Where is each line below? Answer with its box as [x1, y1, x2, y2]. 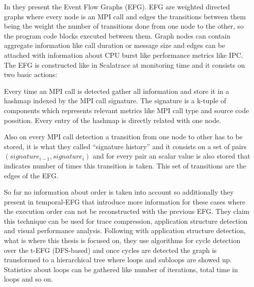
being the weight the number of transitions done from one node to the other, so [4, 21, 244, 31]
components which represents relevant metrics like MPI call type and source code [4, 105, 249, 115]
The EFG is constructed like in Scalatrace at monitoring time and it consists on [4, 59, 245, 70]
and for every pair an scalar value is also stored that [93, 151, 251, 161]
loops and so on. [4, 274, 53, 284]
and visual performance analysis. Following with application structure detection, [4, 225, 246, 236]
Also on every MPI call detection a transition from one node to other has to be [4, 131, 243, 142]
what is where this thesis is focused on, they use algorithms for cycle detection [4, 235, 241, 246]
